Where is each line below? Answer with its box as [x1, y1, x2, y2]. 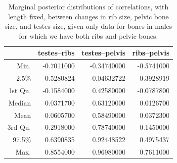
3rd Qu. [7, 122, 31, 132]
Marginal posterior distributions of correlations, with [8, 1, 169, 11]
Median [8, 97, 31, 108]
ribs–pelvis [132, 48, 170, 58]
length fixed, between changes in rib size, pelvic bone [8, 11, 169, 21]
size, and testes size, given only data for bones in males [4, 21, 172, 31]
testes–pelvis [81, 48, 126, 58]
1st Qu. [8, 85, 31, 95]
